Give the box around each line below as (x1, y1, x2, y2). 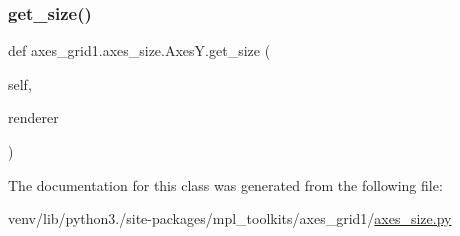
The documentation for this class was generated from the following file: (8, 174, 443, 195)
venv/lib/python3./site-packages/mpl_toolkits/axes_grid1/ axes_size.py (8, 208, 452, 229)
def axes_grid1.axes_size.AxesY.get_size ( (8, 40, 271, 61)
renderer (8, 107, 59, 128)
